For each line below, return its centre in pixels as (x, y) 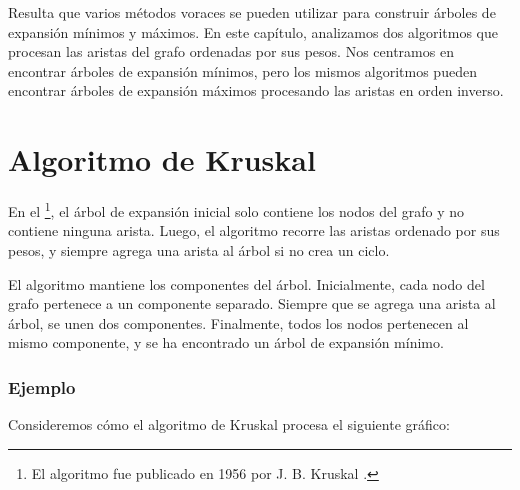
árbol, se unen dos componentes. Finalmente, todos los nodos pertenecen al (238, 322)
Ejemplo (42, 386)
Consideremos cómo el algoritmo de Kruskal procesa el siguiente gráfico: (229, 424)
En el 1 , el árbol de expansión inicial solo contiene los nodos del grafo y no (236, 209)
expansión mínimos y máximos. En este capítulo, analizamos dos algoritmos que (253, 31)
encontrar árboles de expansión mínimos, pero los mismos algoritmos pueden (242, 70)
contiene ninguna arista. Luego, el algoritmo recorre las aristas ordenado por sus (254, 230)
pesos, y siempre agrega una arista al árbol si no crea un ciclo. (199, 249)
